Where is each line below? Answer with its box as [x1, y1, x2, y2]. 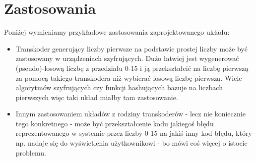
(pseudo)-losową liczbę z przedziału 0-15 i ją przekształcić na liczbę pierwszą [15, 62, 249, 73]
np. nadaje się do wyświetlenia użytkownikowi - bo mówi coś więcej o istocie [15, 138, 248, 148]
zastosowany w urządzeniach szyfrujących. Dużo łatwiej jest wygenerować [15, 53, 239, 63]
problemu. [15, 147, 46, 158]
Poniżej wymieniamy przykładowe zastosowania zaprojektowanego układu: [4, 27, 230, 37]
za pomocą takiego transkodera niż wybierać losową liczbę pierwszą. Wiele [15, 72, 242, 83]
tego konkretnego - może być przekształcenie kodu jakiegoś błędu [15, 118, 214, 128]
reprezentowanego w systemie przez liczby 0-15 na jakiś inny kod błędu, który [15, 128, 252, 138]
